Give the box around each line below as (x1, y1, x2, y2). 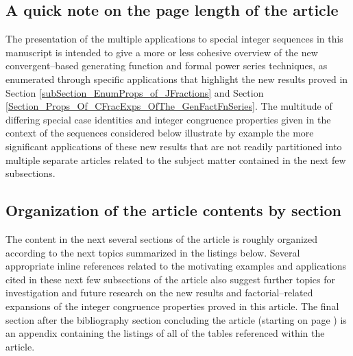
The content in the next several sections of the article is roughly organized (5, 231, 318, 246)
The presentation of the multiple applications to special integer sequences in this (5, 32, 343, 46)
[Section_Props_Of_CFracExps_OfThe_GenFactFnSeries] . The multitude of (5, 99, 332, 113)
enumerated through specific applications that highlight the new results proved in (5, 71, 348, 86)
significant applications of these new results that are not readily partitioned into (5, 139, 342, 153)
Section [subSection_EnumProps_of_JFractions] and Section (5, 85, 264, 99)
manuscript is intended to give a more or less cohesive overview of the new (5, 45, 318, 59)
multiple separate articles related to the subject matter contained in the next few (5, 152, 346, 167)
